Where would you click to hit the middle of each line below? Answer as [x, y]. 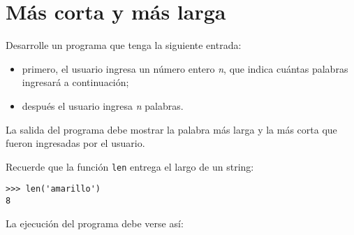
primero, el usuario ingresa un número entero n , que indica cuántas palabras [185, 68]
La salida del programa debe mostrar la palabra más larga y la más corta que [171, 129]
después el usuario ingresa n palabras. [103, 105]
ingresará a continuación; [75, 82]
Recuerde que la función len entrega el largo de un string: [130, 166]
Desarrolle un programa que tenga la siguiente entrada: [124, 45]
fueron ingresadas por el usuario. [75, 143]
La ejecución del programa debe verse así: [95, 223]
